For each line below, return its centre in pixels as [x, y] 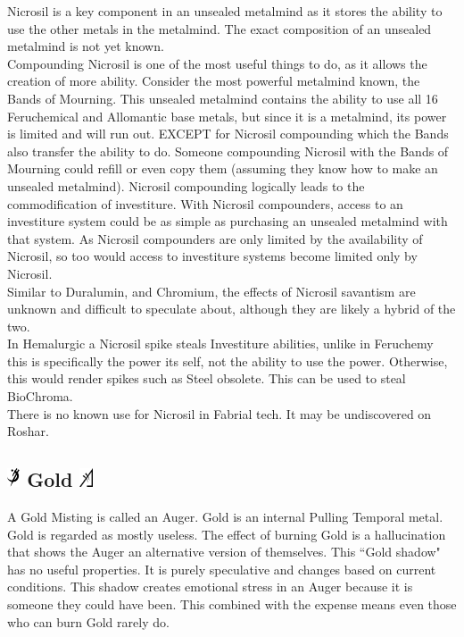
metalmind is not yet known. [86, 46]
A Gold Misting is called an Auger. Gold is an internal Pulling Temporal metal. [225, 517]
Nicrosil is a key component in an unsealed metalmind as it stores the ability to [225, 11]
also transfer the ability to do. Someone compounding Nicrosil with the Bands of [228, 151]
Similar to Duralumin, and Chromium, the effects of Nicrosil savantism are [211, 291]
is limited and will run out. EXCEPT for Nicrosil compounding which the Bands [228, 134]
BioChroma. [40, 396]
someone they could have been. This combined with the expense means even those [232, 604]
